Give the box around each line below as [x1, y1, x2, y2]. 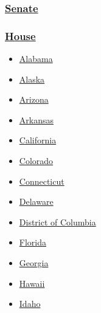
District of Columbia [19, 215, 96, 228]
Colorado [19, 154, 54, 167]
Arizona [19, 93, 49, 106]
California [19, 134, 57, 146]
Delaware [19, 195, 54, 208]
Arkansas [19, 113, 54, 126]
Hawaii [19, 277, 45, 289]
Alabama [19, 52, 53, 65]
